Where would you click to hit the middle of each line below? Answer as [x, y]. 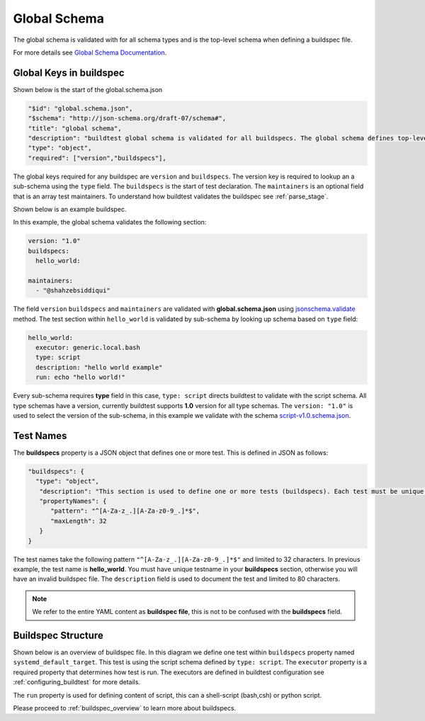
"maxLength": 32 [79, 521]
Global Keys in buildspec [69, 73]
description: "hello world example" [99, 367]
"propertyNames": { [73, 501]
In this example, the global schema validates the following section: [110, 222]
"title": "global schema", [75, 128]
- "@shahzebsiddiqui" [73, 291]
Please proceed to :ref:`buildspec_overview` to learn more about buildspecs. [125, 708]
